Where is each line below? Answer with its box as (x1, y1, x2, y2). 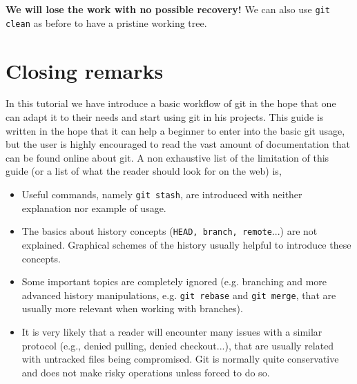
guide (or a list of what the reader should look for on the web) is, (6, 164, 282, 178)
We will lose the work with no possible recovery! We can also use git (6, 2, 330, 16)
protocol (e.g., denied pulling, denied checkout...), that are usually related (21, 338, 334, 352)
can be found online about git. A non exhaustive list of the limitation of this (6, 150, 329, 164)
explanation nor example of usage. (21, 200, 166, 215)
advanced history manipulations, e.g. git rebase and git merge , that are (21, 287, 336, 302)
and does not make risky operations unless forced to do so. (21, 365, 270, 379)
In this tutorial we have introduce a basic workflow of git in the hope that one (6, 96, 336, 111)
